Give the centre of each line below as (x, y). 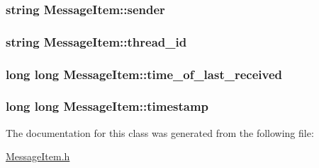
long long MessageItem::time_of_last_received (144, 74)
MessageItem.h (38, 156)
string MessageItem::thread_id (96, 41)
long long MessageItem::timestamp (107, 106)
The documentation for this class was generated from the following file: (160, 132)
